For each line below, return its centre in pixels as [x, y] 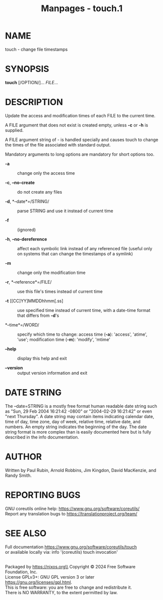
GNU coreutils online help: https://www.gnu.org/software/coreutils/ [72, 509]
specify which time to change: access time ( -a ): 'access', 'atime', [82, 334]
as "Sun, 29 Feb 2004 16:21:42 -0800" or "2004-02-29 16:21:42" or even [79, 411]
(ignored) [27, 230]
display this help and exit [42, 358]
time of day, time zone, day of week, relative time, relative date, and [73, 421]
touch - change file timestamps [36, 49]
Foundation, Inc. [21, 572]
